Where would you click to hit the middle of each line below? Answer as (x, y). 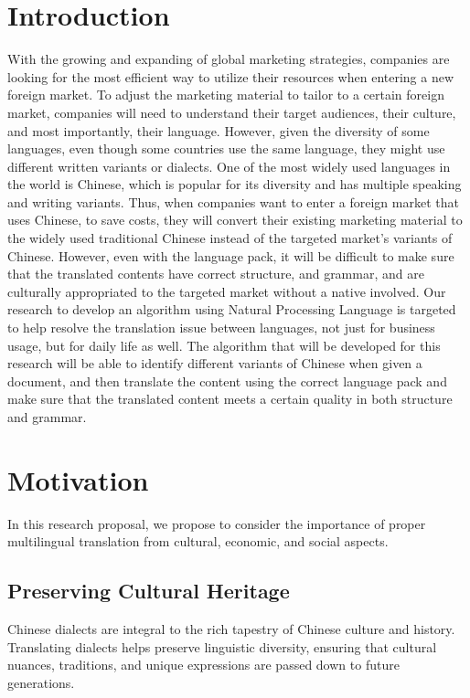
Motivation (78, 479)
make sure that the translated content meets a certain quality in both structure (230, 399)
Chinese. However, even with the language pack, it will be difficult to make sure (231, 255)
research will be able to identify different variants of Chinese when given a (215, 363)
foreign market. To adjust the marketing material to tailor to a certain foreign (226, 95)
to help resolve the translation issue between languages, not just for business (221, 328)
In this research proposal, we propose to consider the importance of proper (217, 523)
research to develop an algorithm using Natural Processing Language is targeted (232, 309)
